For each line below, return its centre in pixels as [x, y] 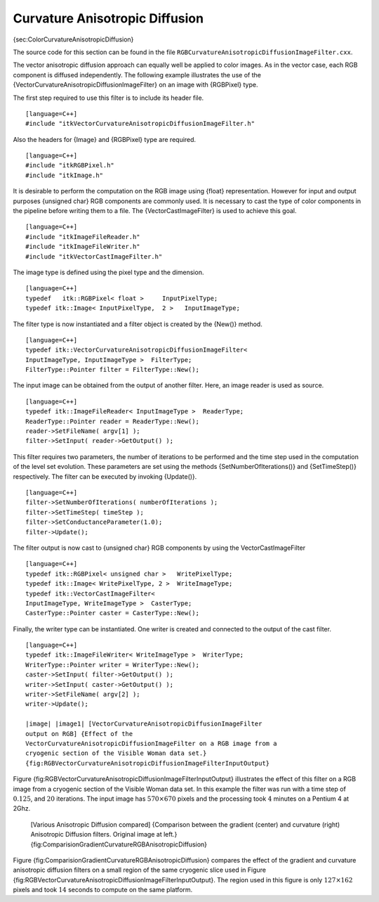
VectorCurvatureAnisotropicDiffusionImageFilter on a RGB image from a [151, 743]
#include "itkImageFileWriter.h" [83, 247]
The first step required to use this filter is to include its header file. [108, 98]
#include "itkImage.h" [65, 175]
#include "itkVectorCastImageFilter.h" [94, 256]
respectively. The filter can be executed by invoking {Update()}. [105, 476]
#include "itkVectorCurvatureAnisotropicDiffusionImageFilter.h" [140, 124]
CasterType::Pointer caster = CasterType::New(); [113, 613]
